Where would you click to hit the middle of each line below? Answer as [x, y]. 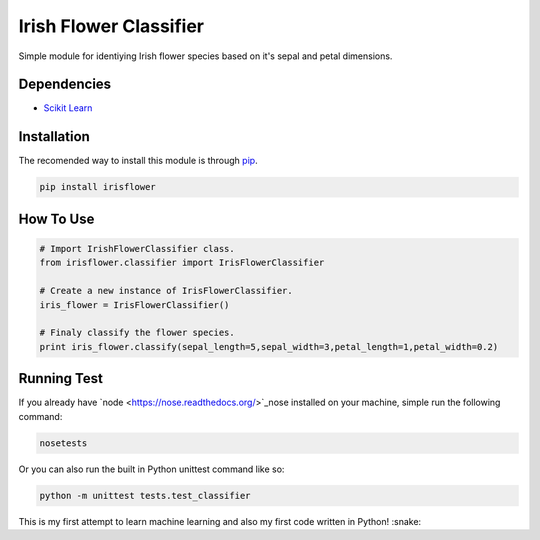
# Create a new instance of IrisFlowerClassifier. [166, 291]
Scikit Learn [68, 108]
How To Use [56, 218]
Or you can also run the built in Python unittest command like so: [151, 469]
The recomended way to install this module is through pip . [138, 161]
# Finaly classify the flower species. [137, 333]
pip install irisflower [98, 187]
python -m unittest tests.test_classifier [145, 495]
